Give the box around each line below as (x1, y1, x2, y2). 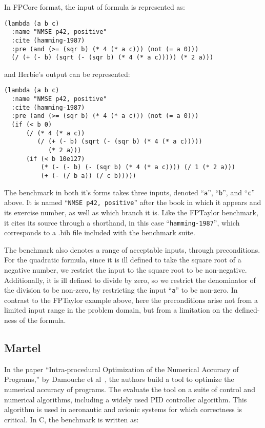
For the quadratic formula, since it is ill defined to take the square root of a (4, 254, 241, 265)
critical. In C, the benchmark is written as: (4, 414, 139, 424)
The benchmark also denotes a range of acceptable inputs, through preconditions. (4, 244, 260, 255)
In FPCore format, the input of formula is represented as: (4, 2, 185, 12)
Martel (4, 340, 41, 356)
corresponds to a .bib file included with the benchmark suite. (4, 227, 195, 238)
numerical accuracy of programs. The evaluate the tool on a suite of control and (4, 384, 255, 395)
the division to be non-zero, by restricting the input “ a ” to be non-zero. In (4, 284, 238, 295)
